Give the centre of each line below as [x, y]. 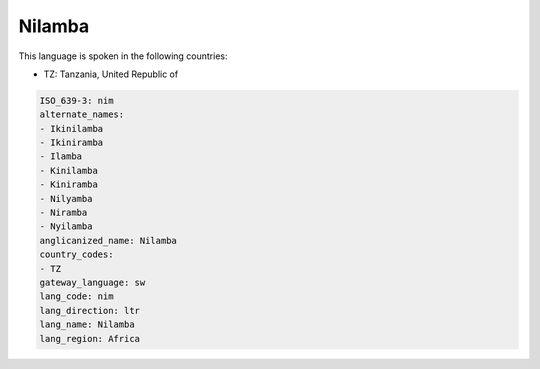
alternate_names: [82, 114]
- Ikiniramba [71, 143]
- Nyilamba [66, 226]
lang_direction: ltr [89, 310]
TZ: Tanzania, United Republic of [111, 74]
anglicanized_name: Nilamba [108, 240]
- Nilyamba [66, 198]
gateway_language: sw [92, 282]
